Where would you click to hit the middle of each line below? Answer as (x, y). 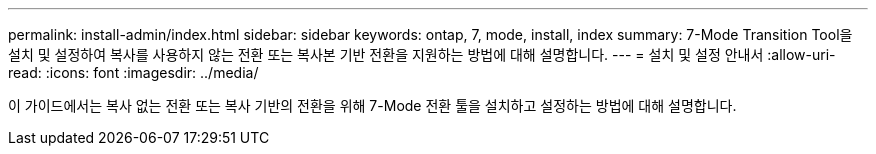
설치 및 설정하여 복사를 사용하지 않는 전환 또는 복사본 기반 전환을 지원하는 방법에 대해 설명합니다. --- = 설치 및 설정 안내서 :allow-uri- (422, 54)
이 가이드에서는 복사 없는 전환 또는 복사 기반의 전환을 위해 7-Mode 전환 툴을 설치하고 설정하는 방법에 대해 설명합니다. (372, 105)
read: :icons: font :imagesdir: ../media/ (133, 72)
